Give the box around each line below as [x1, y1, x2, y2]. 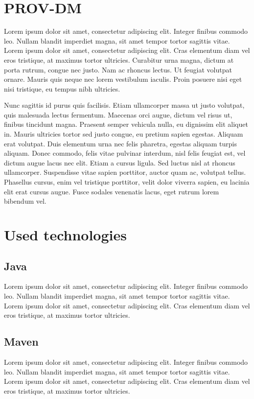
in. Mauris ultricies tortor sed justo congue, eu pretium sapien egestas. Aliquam [4, 129, 243, 139]
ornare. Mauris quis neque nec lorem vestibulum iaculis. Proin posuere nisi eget [4, 74, 242, 84]
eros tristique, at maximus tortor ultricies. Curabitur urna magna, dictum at [4, 54, 234, 65]
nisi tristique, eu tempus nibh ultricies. [4, 83, 120, 94]
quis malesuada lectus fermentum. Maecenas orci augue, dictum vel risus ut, [4, 109, 232, 119]
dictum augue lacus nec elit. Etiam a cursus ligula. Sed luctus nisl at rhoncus [4, 157, 235, 167]
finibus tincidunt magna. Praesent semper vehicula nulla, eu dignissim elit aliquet [4, 119, 248, 129]
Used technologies [4, 225, 127, 244]
